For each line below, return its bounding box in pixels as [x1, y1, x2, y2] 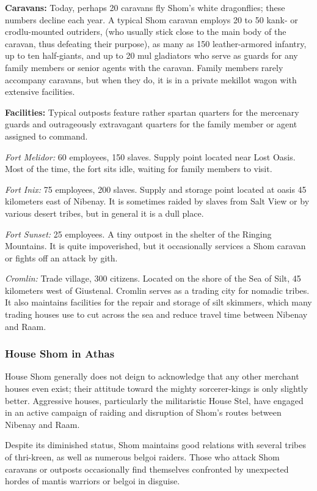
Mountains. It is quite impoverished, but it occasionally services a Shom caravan [5, 239, 306, 252]
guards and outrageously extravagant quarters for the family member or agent [5, 118, 297, 130]
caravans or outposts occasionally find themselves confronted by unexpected [5, 462, 289, 475]
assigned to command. [5, 129, 88, 142]
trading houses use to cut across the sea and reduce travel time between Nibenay [5, 308, 308, 321]
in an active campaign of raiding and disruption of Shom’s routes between [5, 406, 282, 419]
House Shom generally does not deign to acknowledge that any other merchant [5, 370, 299, 383]
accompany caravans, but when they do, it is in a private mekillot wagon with [5, 73, 297, 86]
